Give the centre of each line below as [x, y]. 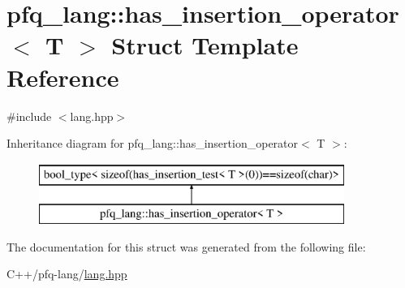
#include [29, 116]
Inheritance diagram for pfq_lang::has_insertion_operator [153, 143]
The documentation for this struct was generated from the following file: [186, 246]
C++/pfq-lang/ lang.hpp [67, 274]
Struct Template [205, 45]
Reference [63, 77]
